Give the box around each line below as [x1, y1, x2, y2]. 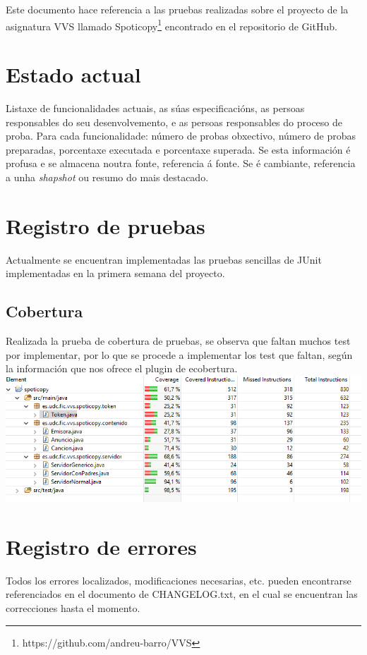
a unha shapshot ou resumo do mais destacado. [6, 169, 209, 184]
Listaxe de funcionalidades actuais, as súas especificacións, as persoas [6, 100, 305, 115]
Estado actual [6, 60, 141, 89]
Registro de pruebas [6, 211, 205, 240]
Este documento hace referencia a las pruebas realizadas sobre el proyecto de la [6, 2, 349, 16]
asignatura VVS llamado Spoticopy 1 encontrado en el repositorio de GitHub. [6, 16, 337, 33]
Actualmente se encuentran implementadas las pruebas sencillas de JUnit [6, 252, 322, 267]
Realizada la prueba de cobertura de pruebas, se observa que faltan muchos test [6, 333, 351, 348]
